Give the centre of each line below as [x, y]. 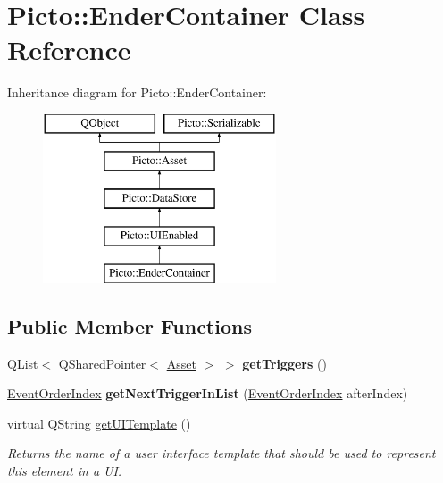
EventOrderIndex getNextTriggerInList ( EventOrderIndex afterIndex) [208, 393]
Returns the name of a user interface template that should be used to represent [221, 453]
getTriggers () [284, 363]
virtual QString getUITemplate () [99, 423]
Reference [69, 50]
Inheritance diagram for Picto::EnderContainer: [137, 92]
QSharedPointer [102, 363]
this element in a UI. [65, 471]
